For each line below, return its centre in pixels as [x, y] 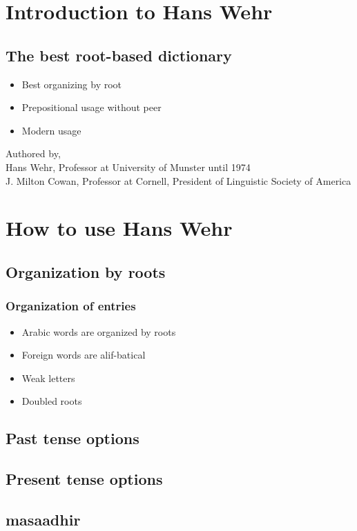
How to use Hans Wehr [119, 228]
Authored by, [33, 153]
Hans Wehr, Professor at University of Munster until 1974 [128, 167]
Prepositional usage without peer [91, 107]
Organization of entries [71, 306]
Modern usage [51, 130]
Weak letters [48, 378]
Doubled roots [52, 401]
